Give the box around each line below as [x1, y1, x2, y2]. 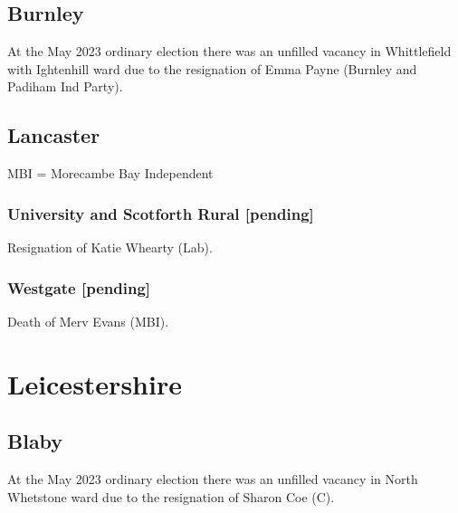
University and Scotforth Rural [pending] [7, 202, 314, 224]
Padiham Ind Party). [7, 77, 123, 96]
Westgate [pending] [7, 276, 151, 299]
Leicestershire [7, 365, 182, 402]
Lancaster [7, 121, 100, 149]
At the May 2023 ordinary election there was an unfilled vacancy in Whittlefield [7, 42, 452, 61]
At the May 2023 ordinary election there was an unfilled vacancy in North [7, 469, 418, 488]
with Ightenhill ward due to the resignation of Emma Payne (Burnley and [7, 59, 417, 78]
